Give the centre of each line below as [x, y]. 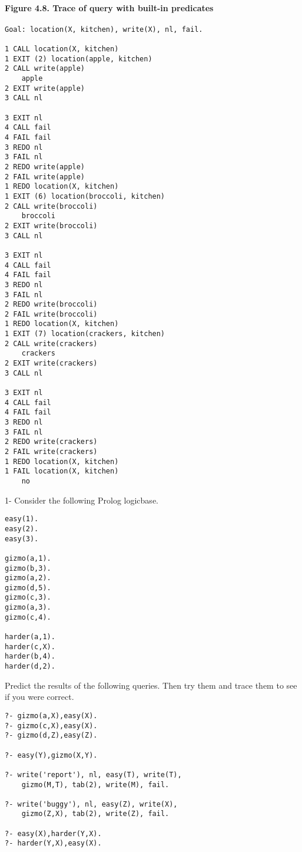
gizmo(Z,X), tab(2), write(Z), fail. [95, 814]
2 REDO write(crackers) [51, 442]
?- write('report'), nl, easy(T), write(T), [93, 774]
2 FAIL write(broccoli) [51, 314]
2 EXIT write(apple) [45, 88]
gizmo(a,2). [28, 578]
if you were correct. [39, 697]
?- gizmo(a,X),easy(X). [51, 716]
